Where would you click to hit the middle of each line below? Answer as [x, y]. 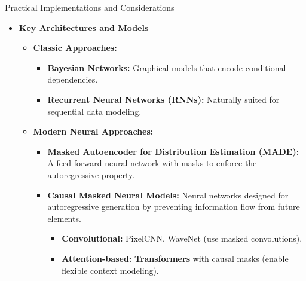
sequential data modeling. [94, 111]
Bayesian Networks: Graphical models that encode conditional [167, 67]
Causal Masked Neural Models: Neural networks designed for [168, 195]
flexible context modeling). [110, 270]
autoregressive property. [91, 174]
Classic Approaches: [75, 48]
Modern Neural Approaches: [93, 131]
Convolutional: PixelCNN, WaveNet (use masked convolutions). [182, 238]
